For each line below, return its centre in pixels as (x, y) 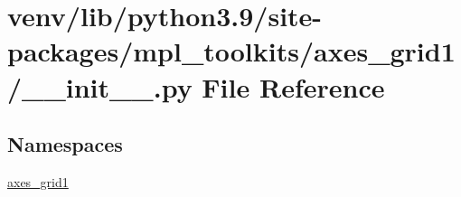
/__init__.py (100, 86)
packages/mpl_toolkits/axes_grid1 (231, 51)
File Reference (293, 86)
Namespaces (65, 144)
